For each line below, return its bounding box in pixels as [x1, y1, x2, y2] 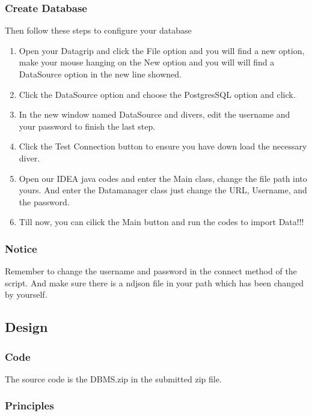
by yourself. [5, 288, 47, 301]
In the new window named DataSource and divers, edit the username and [19, 108, 290, 121]
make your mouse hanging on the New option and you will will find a [19, 56, 275, 68]
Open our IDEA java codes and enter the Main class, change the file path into [19, 172, 307, 184]
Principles [5, 398, 54, 413]
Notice [5, 241, 37, 256]
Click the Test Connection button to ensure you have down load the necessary [19, 140, 307, 152]
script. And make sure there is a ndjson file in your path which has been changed [5, 276, 304, 289]
